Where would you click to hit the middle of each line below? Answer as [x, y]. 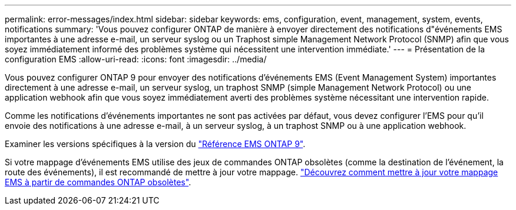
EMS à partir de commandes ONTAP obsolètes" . [98, 182]
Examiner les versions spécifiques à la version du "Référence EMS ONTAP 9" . [155, 144]
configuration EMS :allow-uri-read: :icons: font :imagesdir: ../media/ [136, 59]
